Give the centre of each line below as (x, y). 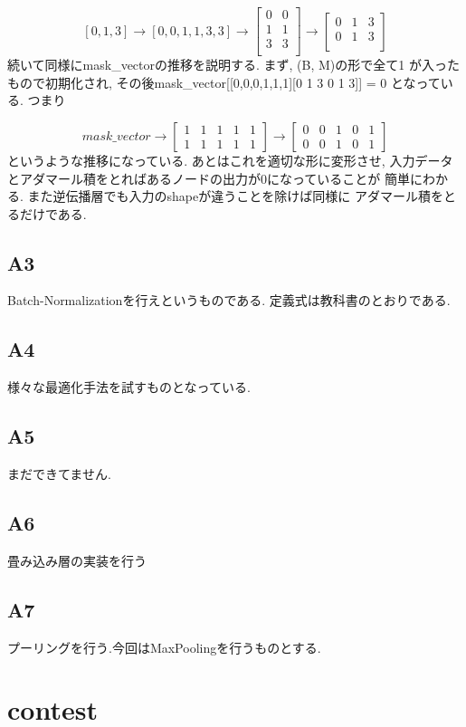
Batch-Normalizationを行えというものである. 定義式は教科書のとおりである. (229, 300)
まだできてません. (59, 474)
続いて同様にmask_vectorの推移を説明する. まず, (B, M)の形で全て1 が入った (233, 65)
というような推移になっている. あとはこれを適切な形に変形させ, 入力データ (230, 160)
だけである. (53, 213)
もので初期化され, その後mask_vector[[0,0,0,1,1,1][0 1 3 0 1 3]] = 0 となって (224, 82)
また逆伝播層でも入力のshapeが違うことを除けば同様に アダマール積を (235, 196)
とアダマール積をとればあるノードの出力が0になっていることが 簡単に (215, 178)
